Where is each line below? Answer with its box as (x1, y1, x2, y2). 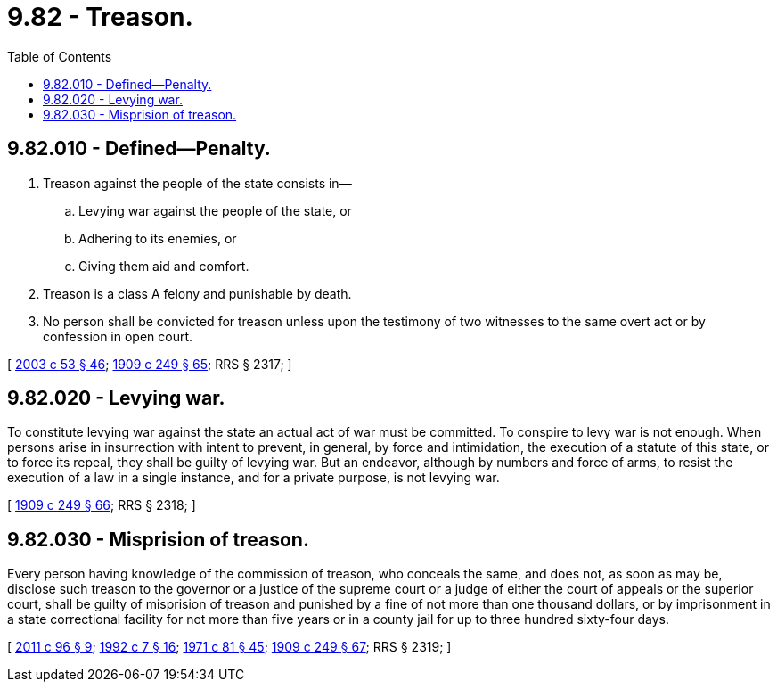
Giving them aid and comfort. (78, 258, 249, 274)
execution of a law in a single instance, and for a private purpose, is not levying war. (7, 470, 500, 486)
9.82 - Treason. (7, 2, 193, 32)
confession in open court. (43, 328, 193, 344)
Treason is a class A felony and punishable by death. (43, 285, 352, 301)
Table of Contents (7, 48, 112, 64)
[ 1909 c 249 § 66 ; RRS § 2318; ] (7, 497, 196, 513)
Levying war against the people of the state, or (78, 202, 352, 218)
